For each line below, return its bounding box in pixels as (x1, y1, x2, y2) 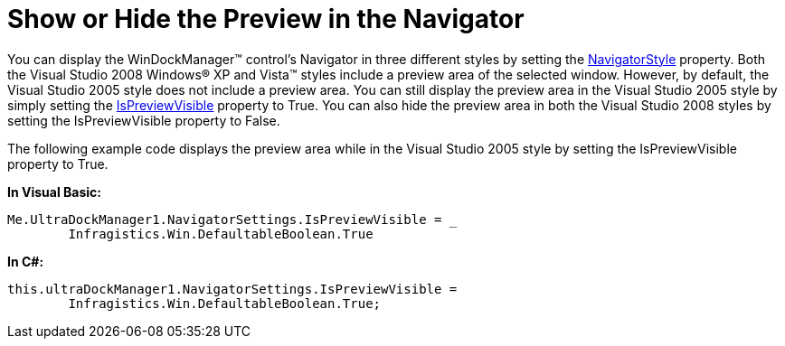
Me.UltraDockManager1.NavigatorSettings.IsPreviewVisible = (7, 211, 442, 227)
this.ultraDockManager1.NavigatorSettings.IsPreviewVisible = (7, 281, 458, 296)
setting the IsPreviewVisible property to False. (7, 112, 280, 128)
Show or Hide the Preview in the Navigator (7, 4, 525, 34)
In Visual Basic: (7, 183, 101, 200)
